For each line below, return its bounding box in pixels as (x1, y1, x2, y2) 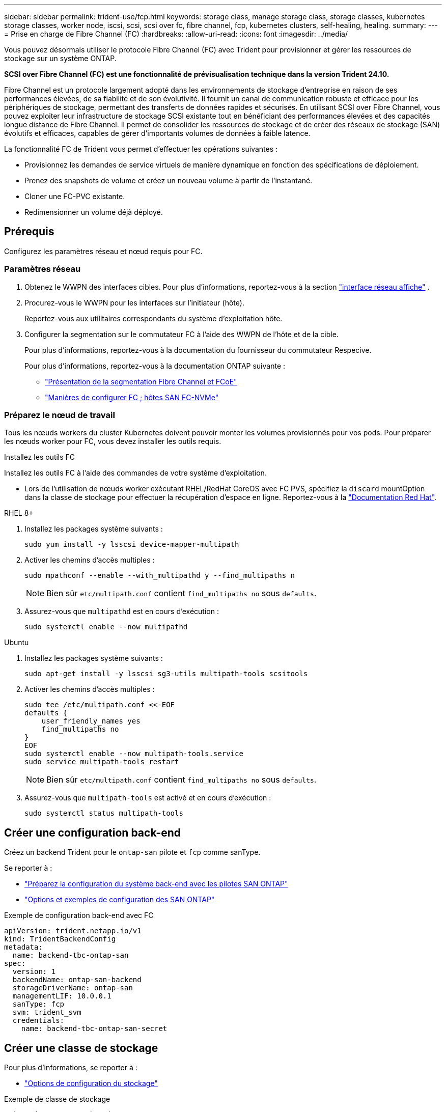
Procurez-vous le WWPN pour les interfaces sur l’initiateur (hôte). (24, 298, 244, 307)
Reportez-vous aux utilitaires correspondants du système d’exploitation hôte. (24, 314, 283, 323)
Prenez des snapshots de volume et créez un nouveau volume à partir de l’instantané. (24, 176, 313, 185)
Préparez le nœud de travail (4, 409, 115, 420)
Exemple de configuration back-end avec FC (4, 911, 154, 920)
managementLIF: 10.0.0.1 (12, 992, 111, 1000)
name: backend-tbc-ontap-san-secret (21, 1024, 168, 1033)
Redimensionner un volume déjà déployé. (24, 208, 163, 216)
